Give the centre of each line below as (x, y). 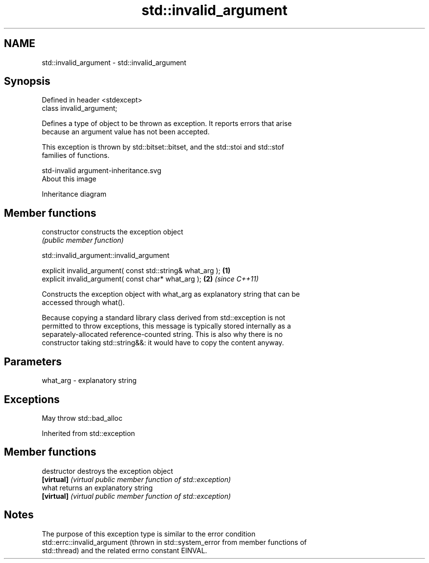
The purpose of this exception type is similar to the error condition (149, 534)
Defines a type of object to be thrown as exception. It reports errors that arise (167, 124)
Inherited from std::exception (88, 433)
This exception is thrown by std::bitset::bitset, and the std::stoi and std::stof (163, 147)
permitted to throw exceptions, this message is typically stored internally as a (166, 326)
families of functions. (76, 155)
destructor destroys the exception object (107, 471)
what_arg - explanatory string (89, 381)
